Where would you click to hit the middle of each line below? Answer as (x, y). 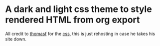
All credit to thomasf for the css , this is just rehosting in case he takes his (80, 33)
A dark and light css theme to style (79, 9)
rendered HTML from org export (73, 20)
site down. (16, 39)
